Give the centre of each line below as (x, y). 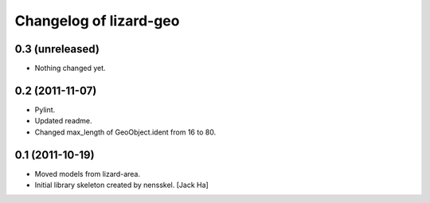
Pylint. (45, 109)
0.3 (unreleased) (57, 49)
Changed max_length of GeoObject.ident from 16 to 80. (125, 132)
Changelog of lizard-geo (97, 21)
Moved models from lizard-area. (88, 174)
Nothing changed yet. (70, 68)
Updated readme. (63, 121)
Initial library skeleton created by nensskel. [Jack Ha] (121, 185)
